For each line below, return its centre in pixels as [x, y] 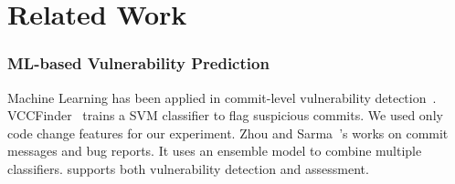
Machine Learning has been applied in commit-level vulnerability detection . [222, 97]
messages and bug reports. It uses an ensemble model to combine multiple [215, 151]
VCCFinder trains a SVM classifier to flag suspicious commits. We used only [225, 115]
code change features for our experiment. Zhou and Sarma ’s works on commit [228, 133]
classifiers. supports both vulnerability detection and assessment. [188, 168]
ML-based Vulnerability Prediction [138, 63]
